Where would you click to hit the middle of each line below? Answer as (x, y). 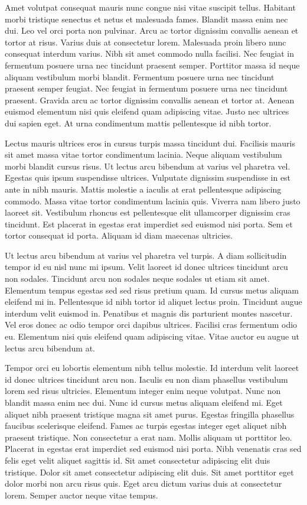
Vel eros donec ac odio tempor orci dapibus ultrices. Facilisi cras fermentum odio (151, 325)
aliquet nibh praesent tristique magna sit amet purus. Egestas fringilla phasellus (150, 414)
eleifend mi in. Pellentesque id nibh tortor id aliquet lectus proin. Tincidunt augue (153, 302)
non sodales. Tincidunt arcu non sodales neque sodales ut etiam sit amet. (137, 278)
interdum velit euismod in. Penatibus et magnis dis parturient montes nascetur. (149, 313)
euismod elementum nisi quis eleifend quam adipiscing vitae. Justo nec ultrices (147, 111)
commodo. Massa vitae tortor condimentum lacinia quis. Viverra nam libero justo (153, 201)
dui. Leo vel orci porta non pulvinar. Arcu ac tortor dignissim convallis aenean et (152, 30)
